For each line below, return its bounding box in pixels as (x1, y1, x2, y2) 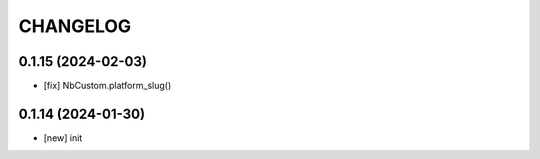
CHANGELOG (18, 15, 132, 37)
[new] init (43, 131, 83, 144)
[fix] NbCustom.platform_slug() (43, 80, 172, 92)
